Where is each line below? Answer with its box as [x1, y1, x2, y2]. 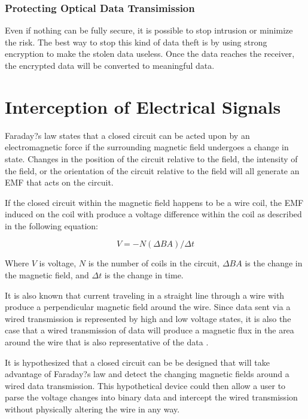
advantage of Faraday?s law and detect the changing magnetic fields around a [5, 368, 289, 380]
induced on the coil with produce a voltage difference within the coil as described [5, 208, 302, 220]
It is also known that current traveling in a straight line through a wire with [5, 289, 285, 301]
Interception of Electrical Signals [5, 94, 281, 119]
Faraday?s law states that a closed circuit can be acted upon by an [5, 129, 250, 141]
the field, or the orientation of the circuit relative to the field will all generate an [5, 164, 300, 177]
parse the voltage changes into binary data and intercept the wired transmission [5, 391, 298, 403]
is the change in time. [104, 269, 184, 281]
